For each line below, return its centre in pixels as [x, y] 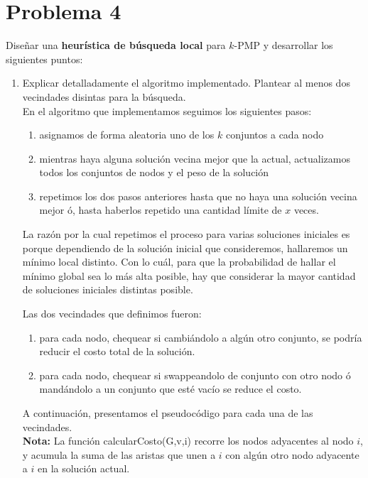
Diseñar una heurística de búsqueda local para [116, 45]
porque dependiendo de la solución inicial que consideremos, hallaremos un [185, 248]
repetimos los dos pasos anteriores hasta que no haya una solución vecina [198, 196]
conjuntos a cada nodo [275, 135]
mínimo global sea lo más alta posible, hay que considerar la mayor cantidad [189, 275]
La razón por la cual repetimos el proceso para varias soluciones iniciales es [186, 234]
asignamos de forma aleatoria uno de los [127, 135]
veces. [306, 210]
